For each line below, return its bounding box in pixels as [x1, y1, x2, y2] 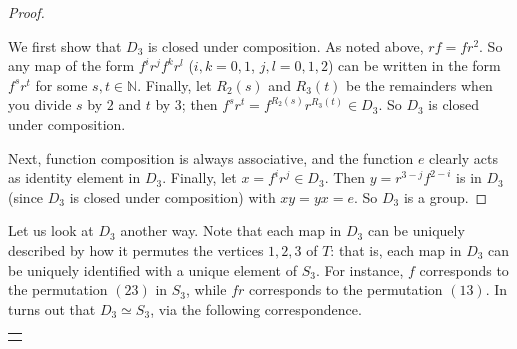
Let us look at [8, 220, 94, 241]
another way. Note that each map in [120, 220, 342, 241]
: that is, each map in [330, 239, 462, 260]
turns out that [8, 298, 96, 319]
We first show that [8, 35, 122, 56]
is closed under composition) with [69, 186, 276, 207]
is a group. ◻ [403, 186, 488, 207]
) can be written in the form [327, 55, 501, 76]
